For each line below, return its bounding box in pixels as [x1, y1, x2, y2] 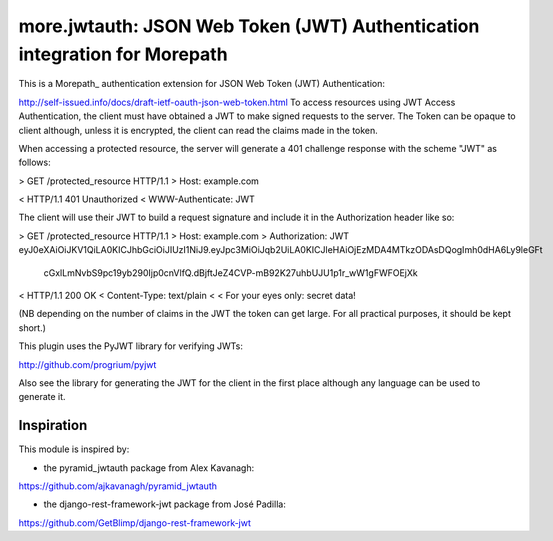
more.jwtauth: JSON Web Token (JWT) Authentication [18, 15, 480, 37]
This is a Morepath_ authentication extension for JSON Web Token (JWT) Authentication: [18, 78, 385, 90]
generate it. [18, 391, 66, 403]
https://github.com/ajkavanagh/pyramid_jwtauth [18, 480, 217, 492]
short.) [18, 321, 47, 334]
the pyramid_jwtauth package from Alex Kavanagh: [43, 461, 255, 474]
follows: [18, 156, 51, 169]
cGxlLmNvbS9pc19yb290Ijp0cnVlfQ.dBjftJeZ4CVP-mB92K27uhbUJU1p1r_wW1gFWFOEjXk [43, 266, 419, 279]
